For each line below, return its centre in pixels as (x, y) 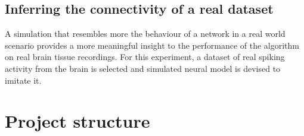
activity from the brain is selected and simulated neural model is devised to (143, 68)
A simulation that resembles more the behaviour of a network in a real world (145, 34)
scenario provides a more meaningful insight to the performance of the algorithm (152, 45)
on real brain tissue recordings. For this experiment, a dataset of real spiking (145, 57)
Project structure (77, 121)
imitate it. (23, 80)
